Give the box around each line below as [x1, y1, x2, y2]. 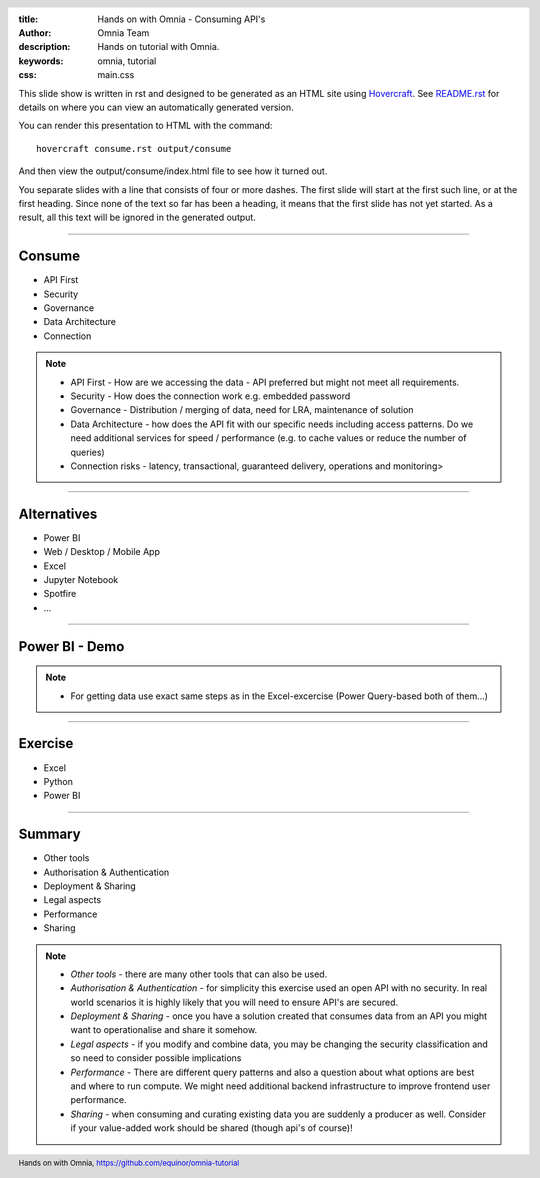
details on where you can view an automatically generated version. [18, 101, 294, 113]
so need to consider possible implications [70, 1052, 242, 1064]
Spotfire [43, 588, 77, 600]
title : [18, 13, 39, 25]
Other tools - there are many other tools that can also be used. [70, 968, 328, 980]
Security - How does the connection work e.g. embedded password [70, 390, 351, 402]
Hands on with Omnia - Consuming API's [97, 13, 266, 25]
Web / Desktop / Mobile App [43, 546, 160, 558]
